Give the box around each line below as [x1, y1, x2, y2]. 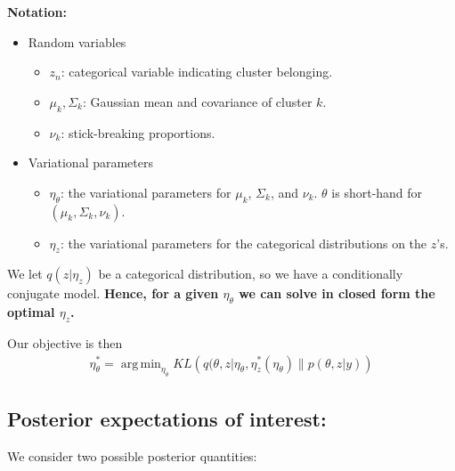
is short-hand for [331, 183, 423, 201]
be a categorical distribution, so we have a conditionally [98, 264, 403, 283]
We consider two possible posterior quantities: [7, 446, 257, 465]
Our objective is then [7, 333, 123, 352]
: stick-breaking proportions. [61, 123, 215, 142]
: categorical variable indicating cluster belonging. [61, 62, 333, 81]
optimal [7, 303, 55, 321]
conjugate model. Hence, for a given [7, 284, 219, 303]
